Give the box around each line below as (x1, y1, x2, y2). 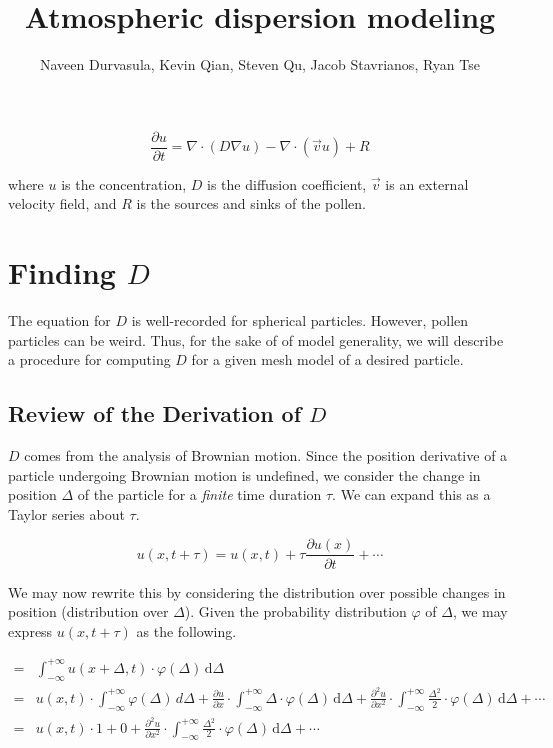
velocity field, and (8, 193, 117, 214)
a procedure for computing (8, 349, 171, 370)
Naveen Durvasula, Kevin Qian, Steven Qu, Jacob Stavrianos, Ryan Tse (40, 54, 480, 75)
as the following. (136, 620, 237, 641)
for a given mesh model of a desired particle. (191, 349, 464, 370)
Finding (8, 252, 116, 293)
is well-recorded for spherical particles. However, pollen (131, 310, 469, 331)
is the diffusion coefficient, (207, 173, 367, 194)
